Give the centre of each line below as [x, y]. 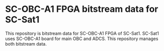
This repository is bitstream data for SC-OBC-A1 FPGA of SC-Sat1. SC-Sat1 [82, 33]
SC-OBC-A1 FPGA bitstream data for [82, 9]
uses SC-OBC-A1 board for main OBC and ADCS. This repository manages [82, 39]
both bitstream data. [26, 44]
